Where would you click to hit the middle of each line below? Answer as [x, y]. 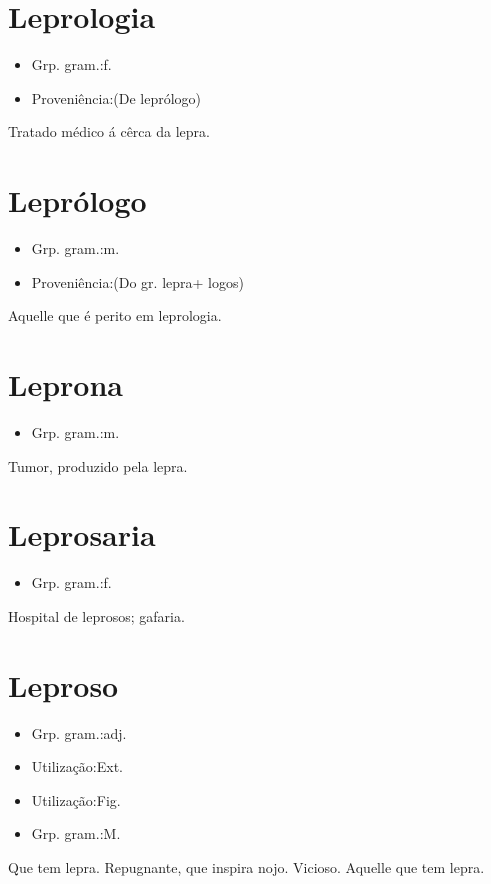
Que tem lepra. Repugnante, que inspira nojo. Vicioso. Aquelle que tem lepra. [246, 866]
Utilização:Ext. [77, 766]
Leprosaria [82, 534]
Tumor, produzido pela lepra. [98, 465]
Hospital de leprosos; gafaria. [96, 615]
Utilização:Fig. [76, 799]
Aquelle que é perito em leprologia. [115, 315]
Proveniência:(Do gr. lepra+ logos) [137, 281]
